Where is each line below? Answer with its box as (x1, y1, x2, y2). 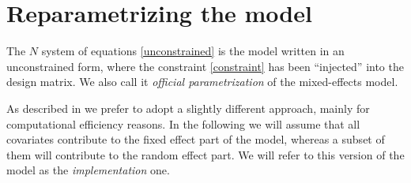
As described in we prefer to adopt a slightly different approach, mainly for (6, 99, 370, 116)
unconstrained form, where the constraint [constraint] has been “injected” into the (6, 58, 404, 74)
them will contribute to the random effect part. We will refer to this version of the (6, 146, 405, 162)
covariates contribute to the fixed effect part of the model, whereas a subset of (6, 131, 385, 148)
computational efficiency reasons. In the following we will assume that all (6, 115, 360, 132)
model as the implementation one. (6, 162, 170, 178)
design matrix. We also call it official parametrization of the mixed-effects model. (6, 73, 398, 90)
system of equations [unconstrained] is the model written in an (41, 43, 345, 59)
